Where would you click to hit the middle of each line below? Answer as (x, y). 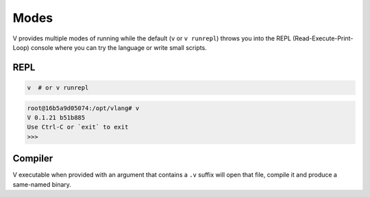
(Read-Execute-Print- (323, 38)
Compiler (33, 158)
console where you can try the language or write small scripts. (119, 47)
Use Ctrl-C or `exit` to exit (78, 127)
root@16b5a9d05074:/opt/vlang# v (83, 108)
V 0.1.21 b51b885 (56, 117)
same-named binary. (42, 184)
